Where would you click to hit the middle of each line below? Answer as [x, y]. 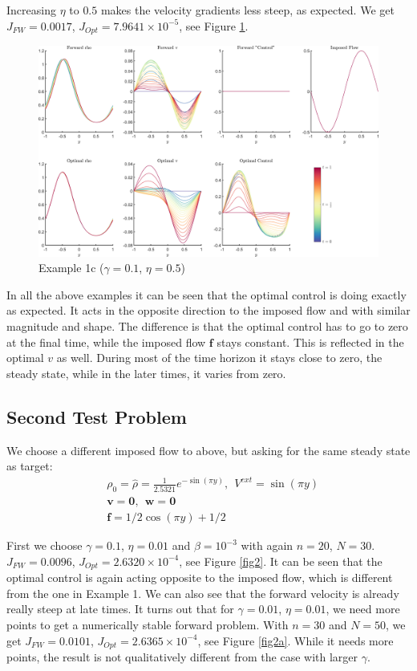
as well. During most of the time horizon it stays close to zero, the [219, 358]
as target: [30, 466]
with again [267, 545]
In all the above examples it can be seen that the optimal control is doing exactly [206, 294]
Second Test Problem [97, 416]
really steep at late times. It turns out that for [120, 609]
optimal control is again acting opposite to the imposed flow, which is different [200, 577]
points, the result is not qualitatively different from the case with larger [182, 656]
